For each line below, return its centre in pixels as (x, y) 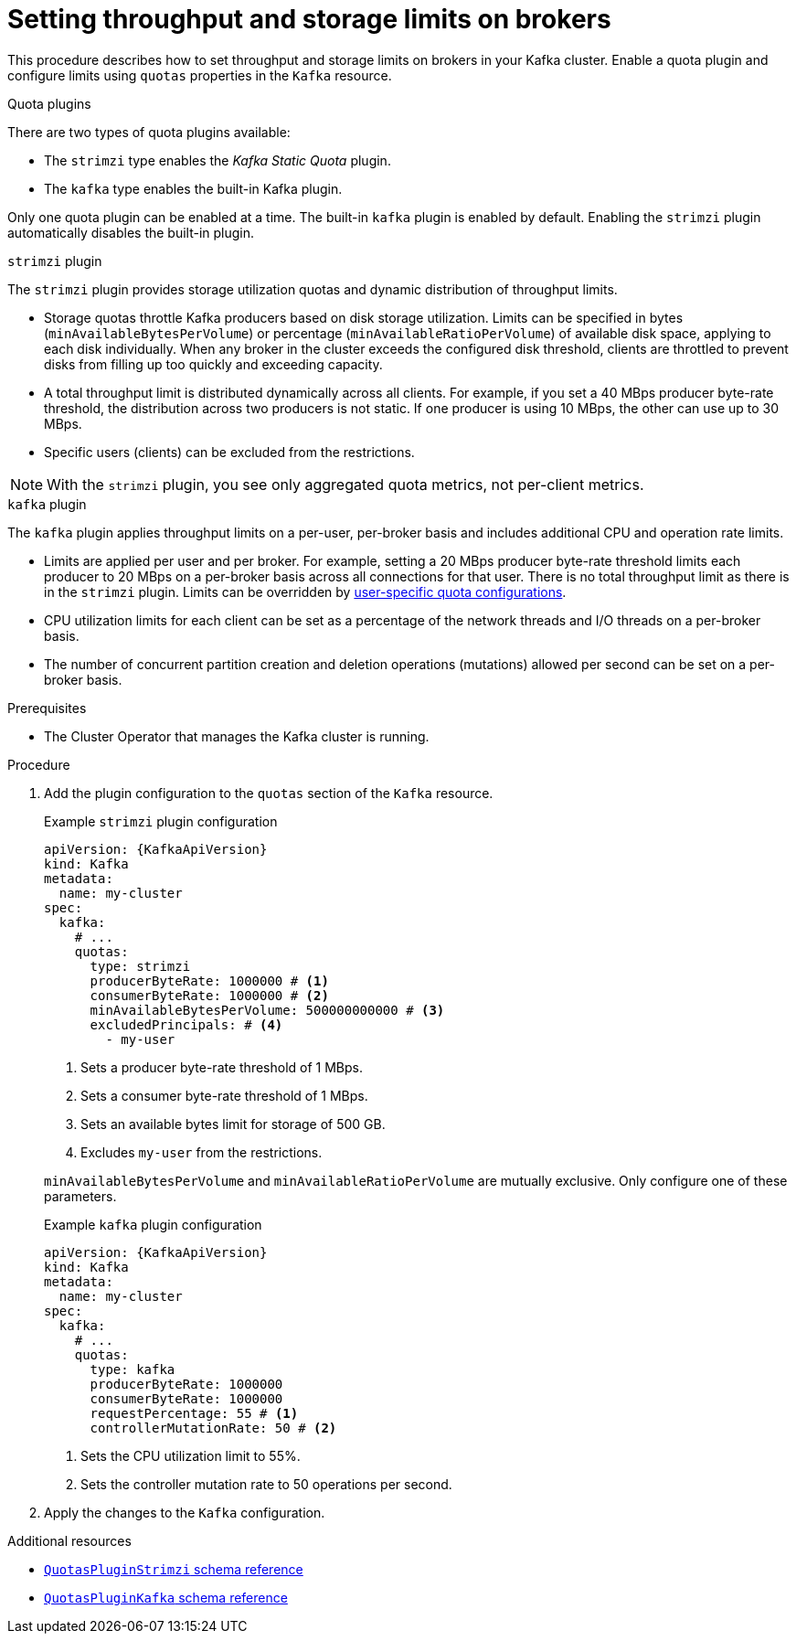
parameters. (80, 1196)
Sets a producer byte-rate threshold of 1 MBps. (222, 1067)
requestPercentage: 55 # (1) (194, 1413)
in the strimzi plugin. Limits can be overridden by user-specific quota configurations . (305, 591)
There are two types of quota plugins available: (149, 132)
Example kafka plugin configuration (153, 1224)
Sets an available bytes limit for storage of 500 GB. (233, 1124)
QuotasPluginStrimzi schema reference (174, 1569)
